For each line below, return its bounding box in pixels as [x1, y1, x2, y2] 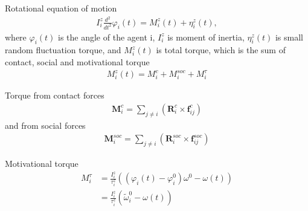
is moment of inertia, [167, 30, 245, 43]
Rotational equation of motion [5, 2, 117, 14]
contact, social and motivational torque [5, 55, 150, 68]
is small [275, 30, 304, 43]
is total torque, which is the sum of [156, 44, 286, 56]
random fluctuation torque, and [5, 44, 121, 56]
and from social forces [5, 118, 86, 131]
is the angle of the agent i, [58, 30, 155, 43]
